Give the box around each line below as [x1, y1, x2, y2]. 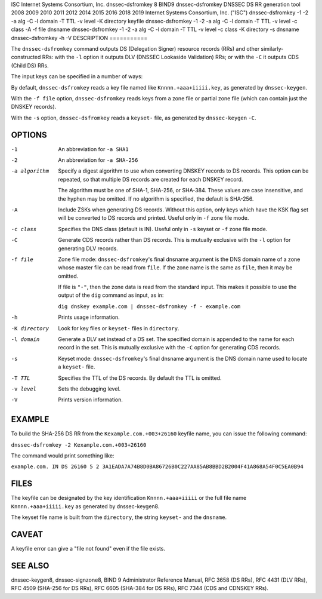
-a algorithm [11, 168, 49, 174]
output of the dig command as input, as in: [58, 291, 164, 299]
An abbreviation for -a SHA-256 [58, 156, 138, 164]
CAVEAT [11, 529, 44, 539]
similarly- [261, 45, 284, 52]
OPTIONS [11, 130, 47, 140]
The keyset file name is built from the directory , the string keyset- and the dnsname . [11, 514, 227, 521]
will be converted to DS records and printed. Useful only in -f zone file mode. [58, 214, 249, 222]
